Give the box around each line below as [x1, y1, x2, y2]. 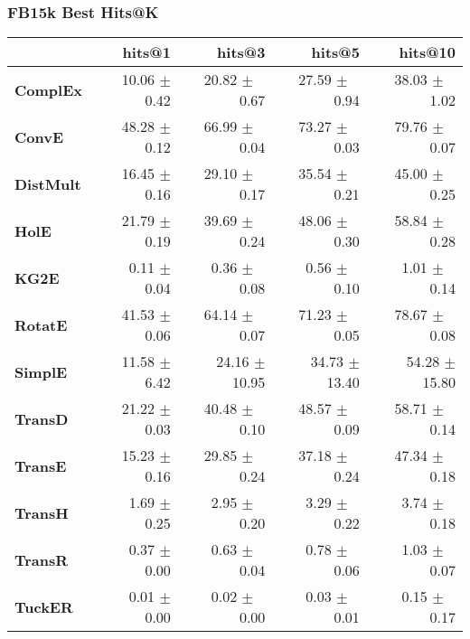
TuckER [14, 596, 73, 617]
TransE [14, 455, 67, 476]
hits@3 [217, 42, 266, 63]
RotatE [14, 314, 68, 335]
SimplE [14, 361, 68, 382]
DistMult [14, 173, 81, 194]
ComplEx [14, 79, 82, 100]
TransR [14, 549, 69, 570]
